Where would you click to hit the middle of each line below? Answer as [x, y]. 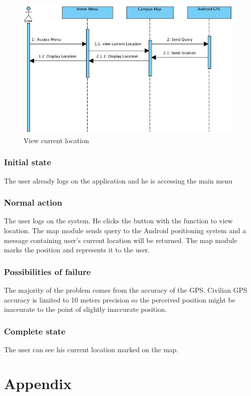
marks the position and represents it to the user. [77, 250]
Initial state [28, 162]
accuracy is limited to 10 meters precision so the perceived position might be [120, 299]
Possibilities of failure [47, 271]
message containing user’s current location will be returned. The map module [121, 240]
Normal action [33, 202]
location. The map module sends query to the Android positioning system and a [125, 230]
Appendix [38, 383]
